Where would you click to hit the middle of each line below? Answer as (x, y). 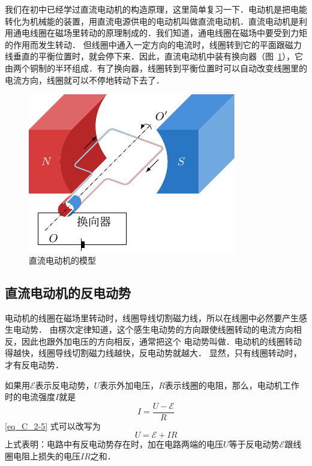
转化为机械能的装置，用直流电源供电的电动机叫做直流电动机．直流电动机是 (152, 21)
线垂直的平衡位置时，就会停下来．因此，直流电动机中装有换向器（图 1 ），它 (154, 56)
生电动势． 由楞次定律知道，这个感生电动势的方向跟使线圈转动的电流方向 (149, 329)
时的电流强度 (30, 397)
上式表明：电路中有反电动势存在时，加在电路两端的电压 (114, 444)
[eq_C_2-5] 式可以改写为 (53, 425)
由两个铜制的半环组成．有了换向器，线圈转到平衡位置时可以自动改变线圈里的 (156, 68)
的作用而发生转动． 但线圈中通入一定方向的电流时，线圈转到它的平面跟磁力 (153, 44)
